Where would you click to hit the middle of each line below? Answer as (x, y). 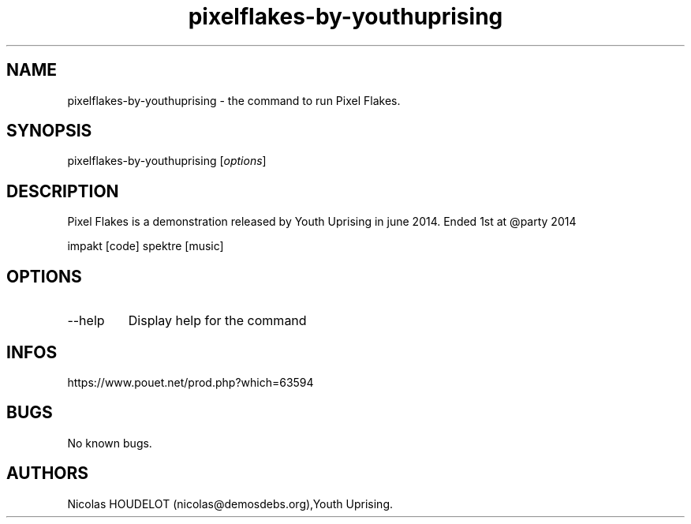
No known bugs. (110, 443)
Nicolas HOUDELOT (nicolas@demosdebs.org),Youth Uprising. (230, 503)
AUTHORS (48, 473)
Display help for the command (217, 321)
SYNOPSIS (49, 131)
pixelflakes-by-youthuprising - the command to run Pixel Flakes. (234, 100)
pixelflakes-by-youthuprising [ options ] (167, 161)
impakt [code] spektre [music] (146, 246)
